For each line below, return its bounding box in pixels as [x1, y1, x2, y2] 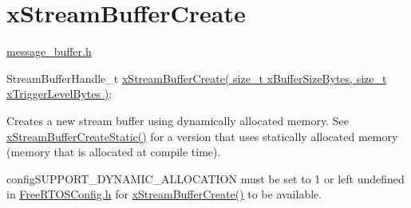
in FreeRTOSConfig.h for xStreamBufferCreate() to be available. [6, 186, 322, 202]
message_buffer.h [6, 43, 92, 60]
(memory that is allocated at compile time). [6, 143, 221, 160]
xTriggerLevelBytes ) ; [6, 85, 112, 102]
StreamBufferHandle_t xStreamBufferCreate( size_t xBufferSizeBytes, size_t [6, 69, 387, 86]
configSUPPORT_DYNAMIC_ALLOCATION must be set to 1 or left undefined [6, 170, 405, 186]
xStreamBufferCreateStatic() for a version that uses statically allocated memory [6, 128, 398, 144]
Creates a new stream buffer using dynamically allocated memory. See [6, 112, 349, 128]
